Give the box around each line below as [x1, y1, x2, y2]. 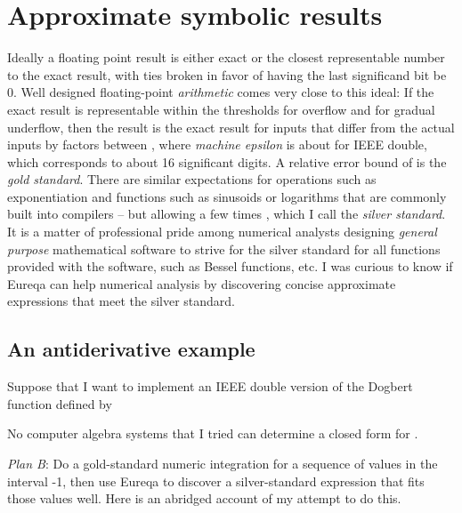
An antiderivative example [7, 335, 255, 363]
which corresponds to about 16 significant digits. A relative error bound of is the [7, 152, 447, 171]
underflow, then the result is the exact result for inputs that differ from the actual [7, 117, 455, 136]
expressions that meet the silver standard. [7, 292, 235, 310]
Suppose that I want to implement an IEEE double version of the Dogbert [7, 377, 413, 396]
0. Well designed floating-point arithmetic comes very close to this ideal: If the [7, 83, 434, 101]
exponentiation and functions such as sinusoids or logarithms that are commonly [7, 187, 447, 205]
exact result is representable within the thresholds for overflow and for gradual [7, 100, 435, 118]
